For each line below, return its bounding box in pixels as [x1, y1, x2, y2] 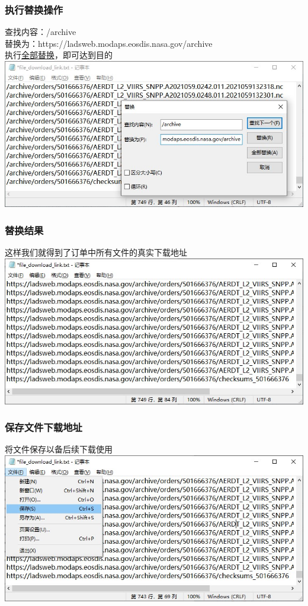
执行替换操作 [5, 2, 63, 17]
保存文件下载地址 [5, 420, 82, 435]
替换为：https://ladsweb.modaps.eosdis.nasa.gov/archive [5, 37, 213, 49]
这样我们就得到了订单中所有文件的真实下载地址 [5, 245, 187, 258]
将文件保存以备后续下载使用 [5, 443, 113, 455]
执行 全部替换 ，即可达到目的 [5, 49, 113, 61]
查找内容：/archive [5, 25, 76, 38]
